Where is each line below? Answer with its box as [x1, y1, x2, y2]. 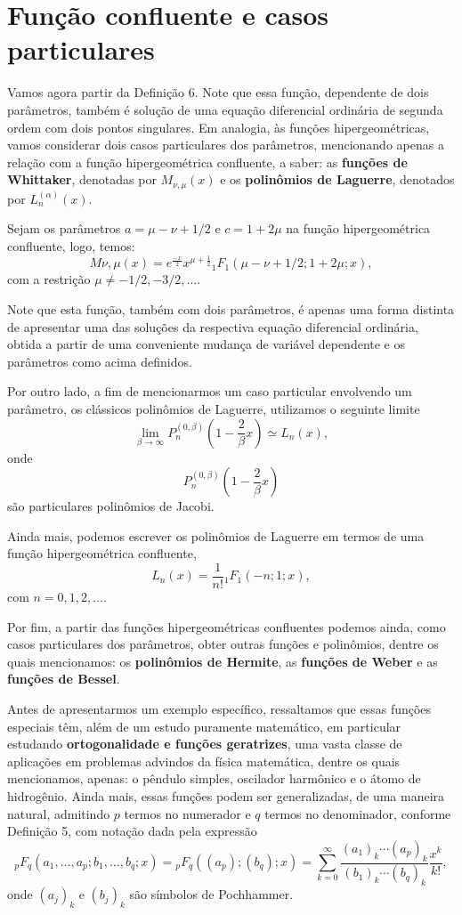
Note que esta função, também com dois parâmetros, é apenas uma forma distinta [7, 300, 455, 319]
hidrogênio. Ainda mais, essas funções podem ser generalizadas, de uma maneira [7, 786, 445, 805]
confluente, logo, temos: [7, 236, 135, 255]
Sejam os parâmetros [7, 219, 121, 238]
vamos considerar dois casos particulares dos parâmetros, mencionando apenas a [7, 135, 444, 154]
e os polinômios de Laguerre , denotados [220, 170, 455, 189]
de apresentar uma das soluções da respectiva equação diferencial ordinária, [7, 317, 418, 336]
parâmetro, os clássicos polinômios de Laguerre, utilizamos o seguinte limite [7, 400, 420, 418]
